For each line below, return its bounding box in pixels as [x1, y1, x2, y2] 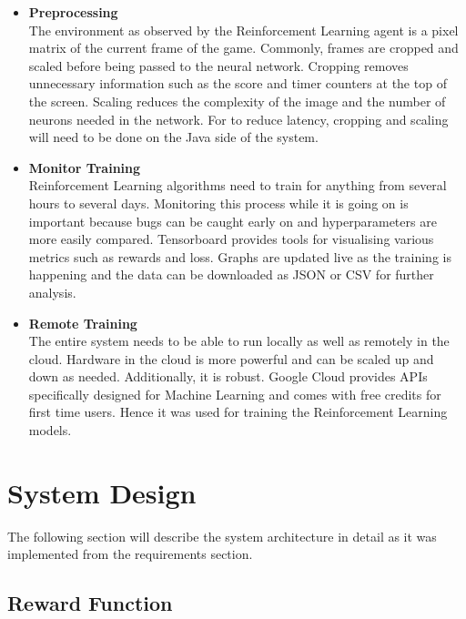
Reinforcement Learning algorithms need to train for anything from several [28, 176, 447, 195]
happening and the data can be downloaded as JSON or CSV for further [28, 265, 434, 284]
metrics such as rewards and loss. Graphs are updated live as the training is [28, 247, 451, 266]
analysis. [28, 282, 76, 301]
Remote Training [28, 313, 137, 332]
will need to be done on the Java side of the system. [28, 127, 319, 147]
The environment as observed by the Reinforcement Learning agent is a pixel [28, 20, 459, 39]
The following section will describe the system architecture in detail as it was [7, 526, 437, 545]
